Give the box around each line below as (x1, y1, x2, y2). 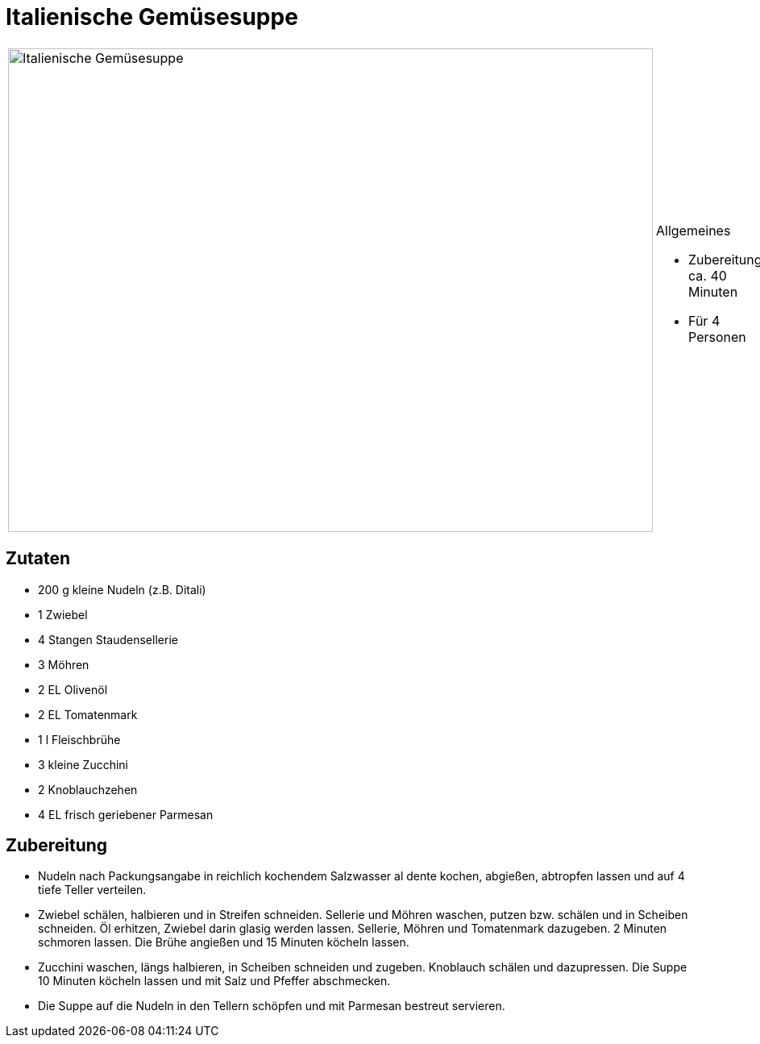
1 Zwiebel (38, 607, 88, 622)
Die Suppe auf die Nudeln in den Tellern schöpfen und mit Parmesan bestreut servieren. (38, 999, 505, 1013)
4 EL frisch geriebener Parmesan (38, 807, 214, 821)
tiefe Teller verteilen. (38, 883, 147, 897)
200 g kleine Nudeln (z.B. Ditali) (38, 582, 206, 597)
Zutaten (6, 548, 71, 569)
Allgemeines (656, 222, 731, 239)
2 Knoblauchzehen (38, 782, 138, 797)
